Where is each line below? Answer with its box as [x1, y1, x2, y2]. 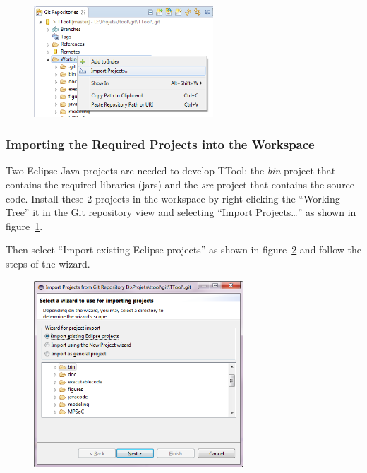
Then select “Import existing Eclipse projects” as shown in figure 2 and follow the [6, 242, 361, 257]
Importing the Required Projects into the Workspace [6, 136, 315, 153]
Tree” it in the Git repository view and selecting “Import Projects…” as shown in [6, 205, 356, 220]
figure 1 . [6, 218, 43, 233]
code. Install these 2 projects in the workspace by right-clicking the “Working [6, 191, 340, 205]
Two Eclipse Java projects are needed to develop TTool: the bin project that [6, 163, 336, 178]
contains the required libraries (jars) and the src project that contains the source [6, 177, 355, 192]
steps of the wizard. [6, 256, 90, 271]
